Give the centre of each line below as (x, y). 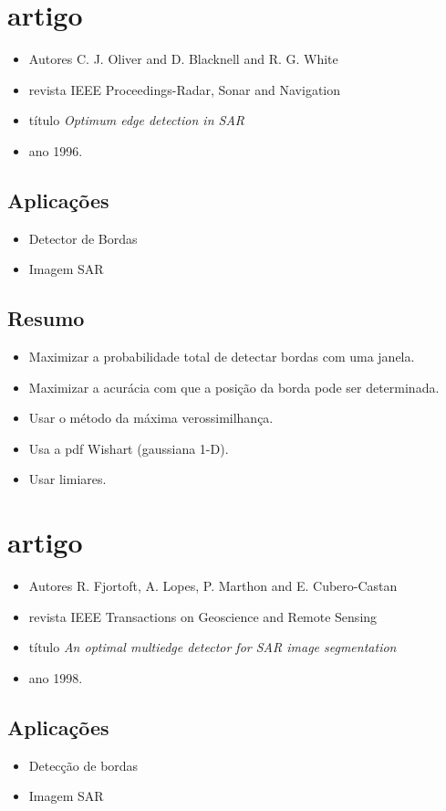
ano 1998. (56, 677)
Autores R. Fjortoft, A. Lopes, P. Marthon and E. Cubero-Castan (213, 586)
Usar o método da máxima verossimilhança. (151, 418)
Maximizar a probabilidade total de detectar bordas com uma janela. (222, 357)
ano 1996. (56, 150)
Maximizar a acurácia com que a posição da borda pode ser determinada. (234, 387)
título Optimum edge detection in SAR (137, 120)
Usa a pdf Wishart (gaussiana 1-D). (129, 448)
